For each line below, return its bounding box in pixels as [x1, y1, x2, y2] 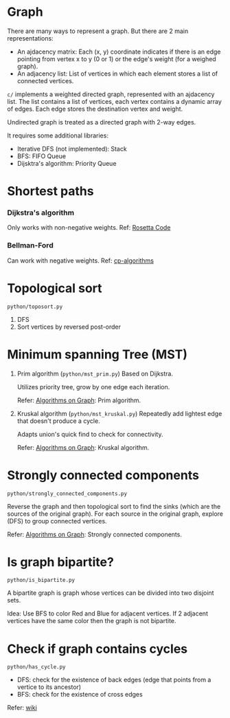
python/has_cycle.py [7, 664, 67, 671]
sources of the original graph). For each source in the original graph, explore [7, 510, 223, 518]
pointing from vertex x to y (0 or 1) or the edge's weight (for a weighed [16, 54, 216, 63]
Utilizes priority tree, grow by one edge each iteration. [16, 382, 170, 391]
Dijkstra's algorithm [7, 208, 74, 217]
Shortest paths [7, 184, 94, 199]
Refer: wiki [7, 704, 38, 712]
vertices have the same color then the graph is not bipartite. [7, 617, 176, 625]
